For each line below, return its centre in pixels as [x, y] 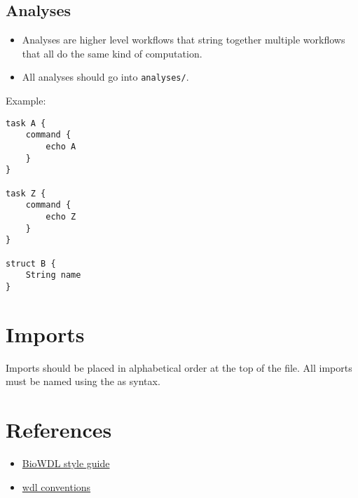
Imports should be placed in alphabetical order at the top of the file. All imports [179, 367]
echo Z [61, 216]
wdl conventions [56, 486]
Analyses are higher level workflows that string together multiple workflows [184, 40]
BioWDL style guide [66, 463]
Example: [26, 101]
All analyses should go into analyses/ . [105, 77]
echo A [61, 146]
